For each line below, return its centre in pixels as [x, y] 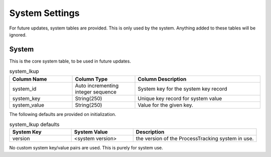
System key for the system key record [182, 88]
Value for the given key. [165, 105]
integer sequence [96, 91]
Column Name [30, 79]
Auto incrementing [97, 85]
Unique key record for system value [180, 98]
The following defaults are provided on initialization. [63, 114]
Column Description [162, 79]
